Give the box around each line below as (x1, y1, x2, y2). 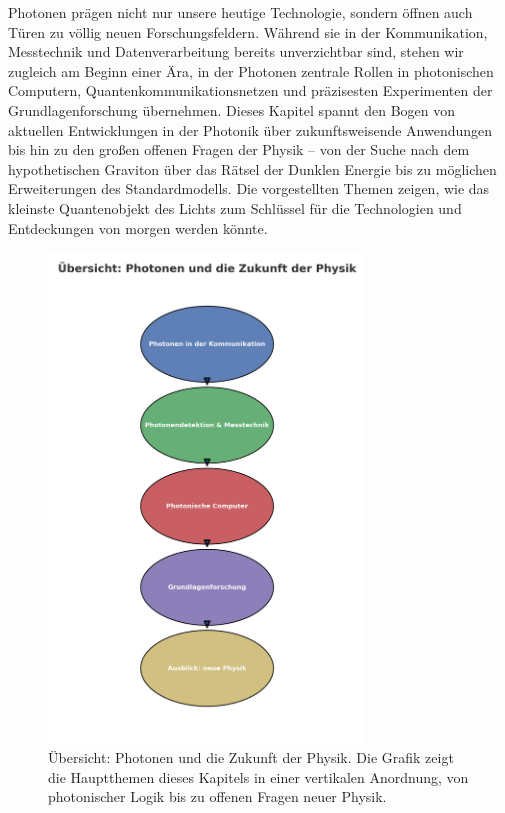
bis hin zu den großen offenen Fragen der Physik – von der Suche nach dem (8, 139, 470, 160)
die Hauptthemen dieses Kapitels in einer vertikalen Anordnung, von (48, 766, 469, 787)
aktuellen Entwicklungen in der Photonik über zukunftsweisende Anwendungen (8, 119, 493, 140)
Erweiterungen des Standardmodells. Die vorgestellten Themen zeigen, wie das (8, 178, 490, 199)
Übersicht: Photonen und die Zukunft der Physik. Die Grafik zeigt (48, 747, 454, 768)
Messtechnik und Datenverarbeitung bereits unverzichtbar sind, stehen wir (8, 41, 464, 62)
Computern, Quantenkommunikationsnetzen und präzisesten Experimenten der (8, 80, 493, 101)
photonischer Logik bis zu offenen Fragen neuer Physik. (48, 786, 387, 807)
